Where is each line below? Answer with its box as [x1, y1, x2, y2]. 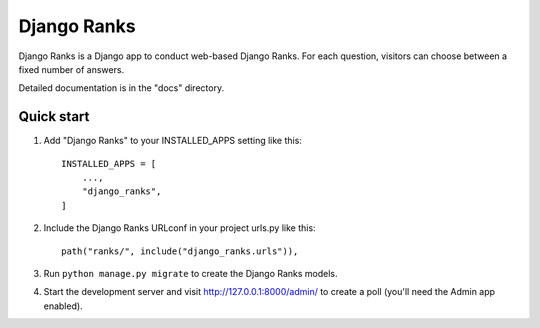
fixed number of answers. [18, 63, 125, 75]
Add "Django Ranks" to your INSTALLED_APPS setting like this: [43, 135, 302, 147]
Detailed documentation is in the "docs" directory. [18, 82, 225, 94]
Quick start [18, 108, 90, 125]
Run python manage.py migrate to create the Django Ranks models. [43, 267, 339, 279]
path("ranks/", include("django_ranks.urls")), [61, 245, 299, 257]
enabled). [43, 300, 84, 312]
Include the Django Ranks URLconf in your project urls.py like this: [43, 222, 316, 234]
